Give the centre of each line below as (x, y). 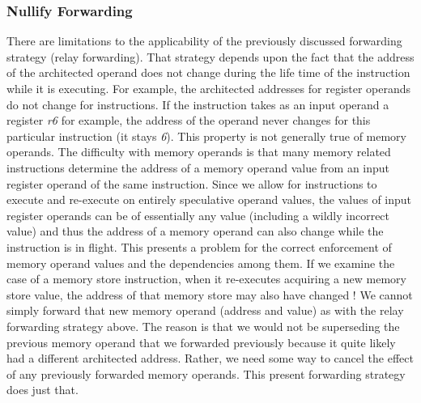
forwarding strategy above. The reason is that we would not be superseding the (203, 326)
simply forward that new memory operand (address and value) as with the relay (205, 310)
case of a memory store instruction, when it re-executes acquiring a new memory (206, 279)
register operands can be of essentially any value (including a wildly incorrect (198, 215)
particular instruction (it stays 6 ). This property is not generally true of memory (206, 136)
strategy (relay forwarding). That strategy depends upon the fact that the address (210, 56)
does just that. (43, 390)
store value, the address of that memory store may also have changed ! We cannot (210, 294)
